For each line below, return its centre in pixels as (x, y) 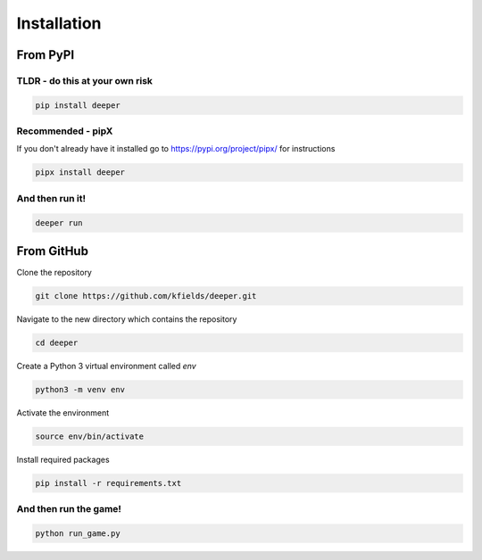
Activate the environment (63, 412)
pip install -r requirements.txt (108, 483)
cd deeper (57, 343)
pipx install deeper (80, 173)
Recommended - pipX (65, 131)
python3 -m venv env (80, 389)
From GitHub (53, 251)
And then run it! (51, 198)
